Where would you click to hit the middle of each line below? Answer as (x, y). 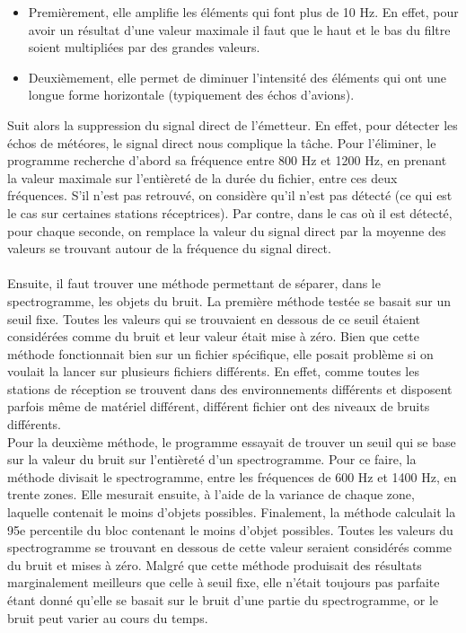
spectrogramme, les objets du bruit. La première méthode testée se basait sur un (229, 300)
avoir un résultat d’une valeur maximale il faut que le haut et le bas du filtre (239, 29)
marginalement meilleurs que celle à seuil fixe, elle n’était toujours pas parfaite (224, 582)
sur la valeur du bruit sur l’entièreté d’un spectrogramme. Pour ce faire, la (212, 459)
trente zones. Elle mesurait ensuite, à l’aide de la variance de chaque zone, (211, 494)
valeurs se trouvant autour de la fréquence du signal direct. (169, 248)
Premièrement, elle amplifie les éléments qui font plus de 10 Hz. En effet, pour (243, 12)
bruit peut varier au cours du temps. (108, 617)
